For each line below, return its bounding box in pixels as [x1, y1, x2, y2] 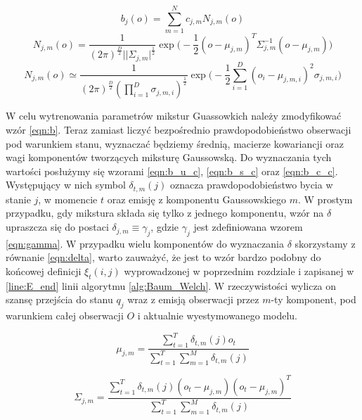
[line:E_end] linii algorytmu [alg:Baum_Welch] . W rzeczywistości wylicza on [6, 278, 337, 293]
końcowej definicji [6, 264, 82, 279]
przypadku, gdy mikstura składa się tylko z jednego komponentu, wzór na [6, 205, 324, 220]
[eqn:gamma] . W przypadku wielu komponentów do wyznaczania [6, 236, 284, 250]
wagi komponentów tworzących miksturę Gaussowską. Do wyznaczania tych [6, 150, 332, 165]
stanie [6, 191, 31, 206]
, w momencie [38, 191, 98, 206]
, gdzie [150, 219, 179, 234]
